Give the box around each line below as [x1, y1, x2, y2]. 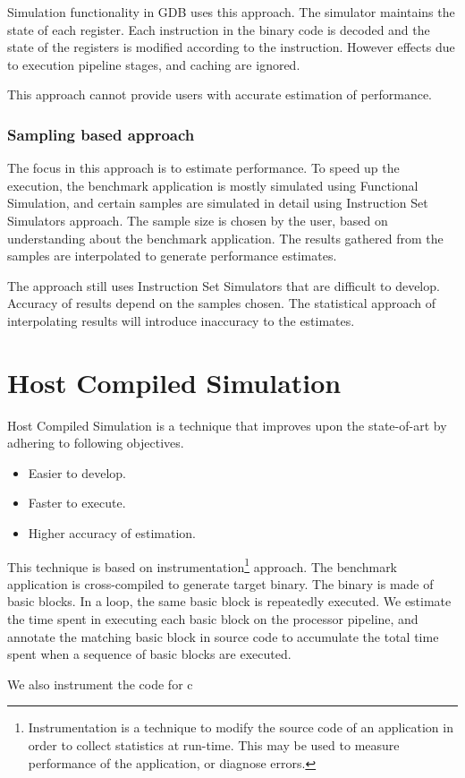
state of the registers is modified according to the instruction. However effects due [7, 38, 455, 56]
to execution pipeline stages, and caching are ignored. [7, 55, 300, 73]
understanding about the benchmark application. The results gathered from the [7, 228, 444, 247]
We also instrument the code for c [7, 674, 193, 693]
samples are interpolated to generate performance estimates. [7, 246, 337, 265]
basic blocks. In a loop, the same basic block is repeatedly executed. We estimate [7, 592, 452, 611]
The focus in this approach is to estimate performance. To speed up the [7, 158, 400, 177]
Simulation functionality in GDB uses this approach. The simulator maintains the [7, 3, 455, 21]
